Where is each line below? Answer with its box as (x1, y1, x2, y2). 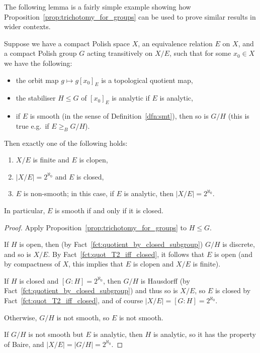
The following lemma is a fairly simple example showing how (4, 2, 191, 12)
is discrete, (222, 239, 255, 249)
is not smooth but (28, 329, 83, 339)
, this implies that (68, 258, 124, 269)
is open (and (214, 248, 252, 259)
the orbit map (16, 74, 59, 85)
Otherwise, (4, 312, 37, 322)
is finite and (33, 154, 69, 165)
